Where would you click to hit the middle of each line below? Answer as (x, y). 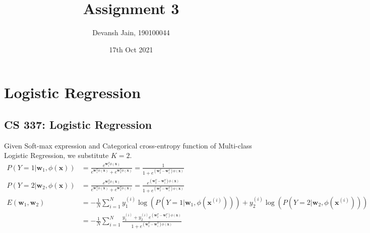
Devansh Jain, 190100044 (131, 32)
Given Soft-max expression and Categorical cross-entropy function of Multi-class (128, 145)
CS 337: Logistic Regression (78, 124)
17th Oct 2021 (131, 49)
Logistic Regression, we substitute (56, 155)
